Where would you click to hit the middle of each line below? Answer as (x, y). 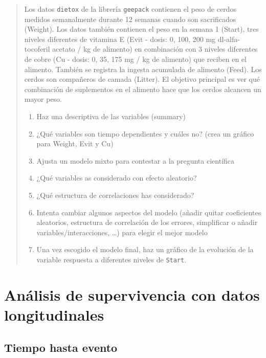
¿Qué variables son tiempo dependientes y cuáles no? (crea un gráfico (145, 133)
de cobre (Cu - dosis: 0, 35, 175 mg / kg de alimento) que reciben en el (135, 59)
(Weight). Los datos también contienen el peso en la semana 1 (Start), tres (141, 29)
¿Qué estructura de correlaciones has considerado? (115, 195)
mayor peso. (43, 99)
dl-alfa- (229, 39)
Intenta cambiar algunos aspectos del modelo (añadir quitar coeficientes (149, 212)
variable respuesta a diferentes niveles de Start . (112, 259)
